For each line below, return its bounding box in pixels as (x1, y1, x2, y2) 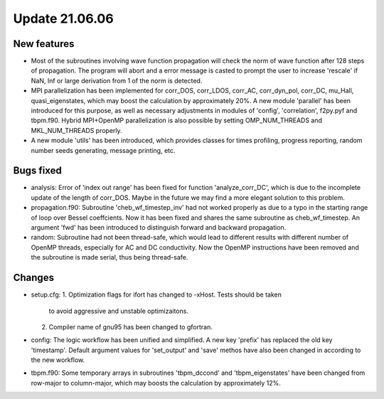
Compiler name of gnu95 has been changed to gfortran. (48, 322, 213, 331)
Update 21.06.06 (13, 11, 114, 26)
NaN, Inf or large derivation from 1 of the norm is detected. (31, 76, 203, 85)
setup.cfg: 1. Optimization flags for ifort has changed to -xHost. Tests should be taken (31, 290, 282, 299)
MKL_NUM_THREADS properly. (31, 126, 122, 134)
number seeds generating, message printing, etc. (31, 146, 176, 154)
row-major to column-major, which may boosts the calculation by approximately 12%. (31, 378, 281, 387)
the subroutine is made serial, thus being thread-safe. (31, 253, 188, 262)
